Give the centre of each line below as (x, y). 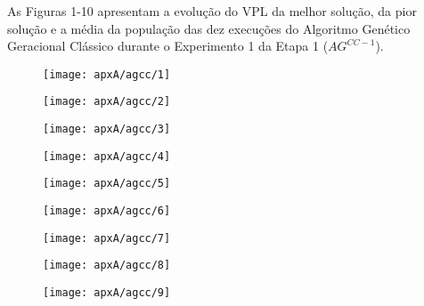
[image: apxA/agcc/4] (107, 156)
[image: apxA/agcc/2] (107, 102)
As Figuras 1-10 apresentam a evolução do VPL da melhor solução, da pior (212, 11)
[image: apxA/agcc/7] (107, 238)
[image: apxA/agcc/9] (107, 293)
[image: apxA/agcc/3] (107, 129)
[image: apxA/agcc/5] (107, 184)
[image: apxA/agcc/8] (107, 266)
